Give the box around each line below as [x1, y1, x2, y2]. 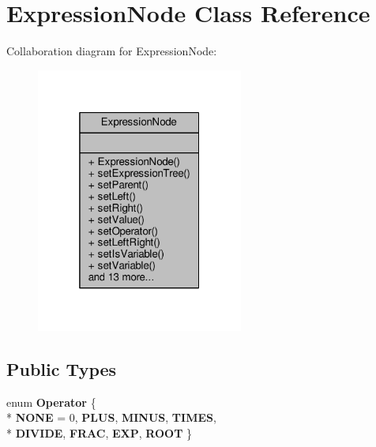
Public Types [6, 356, 117, 381]
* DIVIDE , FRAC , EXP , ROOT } [6, 424, 193, 441]
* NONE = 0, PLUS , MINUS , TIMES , [6, 409, 216, 426]
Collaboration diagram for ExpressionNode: [6, 43, 217, 59]
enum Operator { [6, 393, 96, 410]
